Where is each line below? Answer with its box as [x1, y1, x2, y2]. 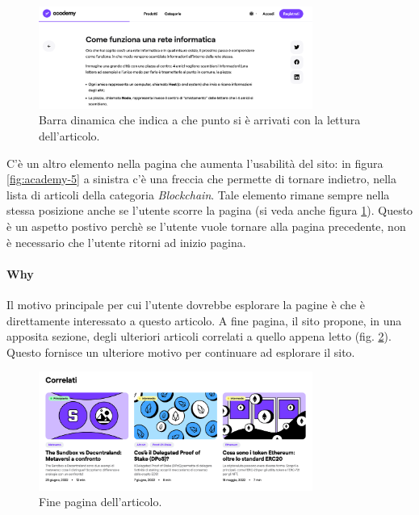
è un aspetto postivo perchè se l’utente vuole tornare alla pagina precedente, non [6, 218, 406, 235]
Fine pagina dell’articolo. [39, 493, 162, 510]
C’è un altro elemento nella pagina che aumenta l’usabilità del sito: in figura [6, 154, 383, 171]
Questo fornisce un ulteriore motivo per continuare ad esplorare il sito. [6, 343, 355, 360]
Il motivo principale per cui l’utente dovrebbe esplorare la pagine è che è [6, 296, 365, 312]
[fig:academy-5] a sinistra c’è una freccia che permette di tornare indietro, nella [6, 170, 396, 187]
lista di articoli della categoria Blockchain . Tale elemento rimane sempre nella [6, 186, 390, 203]
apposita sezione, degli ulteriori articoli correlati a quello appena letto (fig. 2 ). [6, 328, 392, 345]
